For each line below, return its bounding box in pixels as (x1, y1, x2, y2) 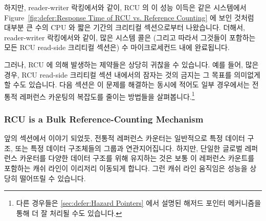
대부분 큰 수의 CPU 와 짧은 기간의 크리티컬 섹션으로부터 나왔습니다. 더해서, (4, 22, 245, 33)
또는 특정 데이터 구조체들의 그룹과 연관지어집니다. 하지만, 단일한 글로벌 (15, 142, 242, 153)
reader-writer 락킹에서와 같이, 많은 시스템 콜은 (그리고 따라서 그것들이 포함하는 (4, 32, 256, 42)
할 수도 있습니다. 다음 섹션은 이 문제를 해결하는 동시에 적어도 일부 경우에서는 (4, 79, 250, 90)
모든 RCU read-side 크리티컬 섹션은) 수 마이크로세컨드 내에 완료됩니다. (4, 42, 230, 53)
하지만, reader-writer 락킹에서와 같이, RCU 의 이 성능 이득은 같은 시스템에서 (4, 2, 247, 12)
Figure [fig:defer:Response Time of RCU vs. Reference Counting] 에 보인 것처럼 (4, 12, 254, 22)
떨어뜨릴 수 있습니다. (19, 173, 86, 183)
